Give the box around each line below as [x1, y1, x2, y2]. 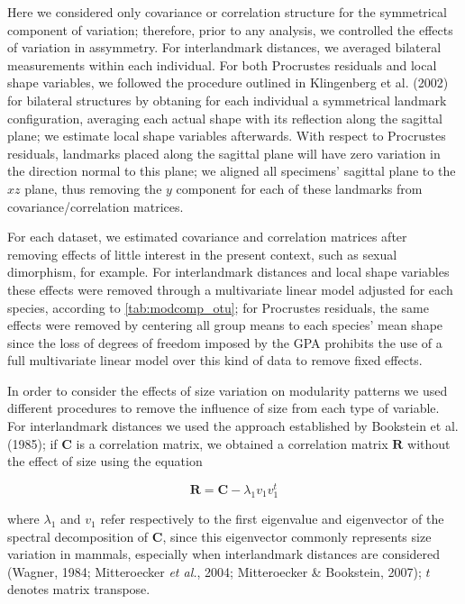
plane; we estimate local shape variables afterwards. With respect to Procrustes [7, 126, 446, 145]
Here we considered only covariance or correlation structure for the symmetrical [7, 3, 447, 21]
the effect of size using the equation [7, 452, 203, 471]
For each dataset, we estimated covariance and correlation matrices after [7, 227, 407, 246]
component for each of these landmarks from [176, 178, 423, 197]
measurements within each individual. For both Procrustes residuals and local [7, 55, 437, 74]
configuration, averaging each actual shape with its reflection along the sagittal [7, 108, 442, 127]
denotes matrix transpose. [7, 580, 150, 599]
